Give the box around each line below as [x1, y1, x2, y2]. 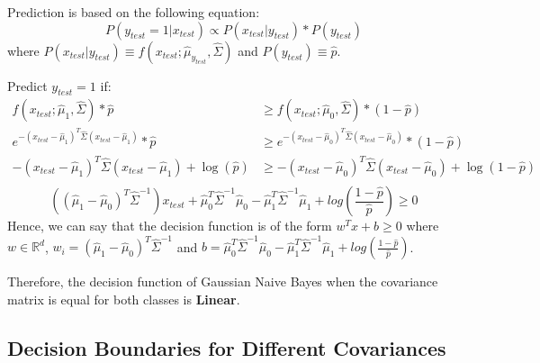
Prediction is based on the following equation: [7, 3, 260, 21]
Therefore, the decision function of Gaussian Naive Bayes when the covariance [7, 272, 438, 291]
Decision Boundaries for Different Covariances [7, 333, 446, 361]
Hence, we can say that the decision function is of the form [7, 216, 332, 235]
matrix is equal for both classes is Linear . [7, 289, 240, 308]
